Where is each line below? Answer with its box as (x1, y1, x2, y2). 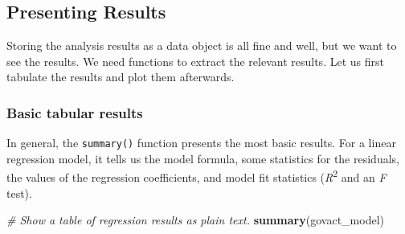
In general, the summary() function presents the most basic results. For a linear (6, 134, 396, 151)
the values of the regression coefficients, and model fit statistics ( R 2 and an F (6, 166, 387, 186)
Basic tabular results (6, 102, 143, 122)
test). (6, 184, 32, 201)
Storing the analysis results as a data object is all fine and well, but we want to (6, 37, 397, 54)
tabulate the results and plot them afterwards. (6, 68, 235, 85)
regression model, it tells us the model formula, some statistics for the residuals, (6, 150, 399, 166)
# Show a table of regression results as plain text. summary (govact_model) (6, 211, 384, 228)
